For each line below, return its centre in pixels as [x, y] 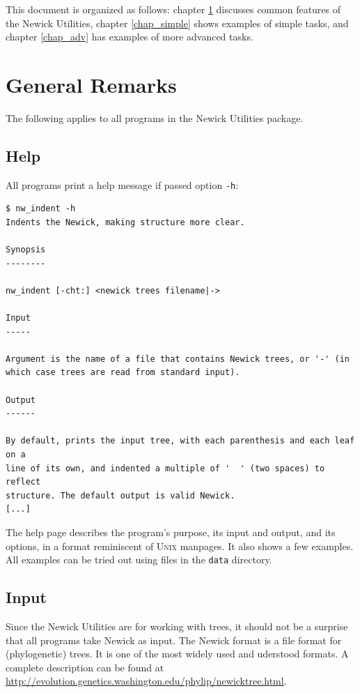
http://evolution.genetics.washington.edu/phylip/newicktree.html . [146, 681]
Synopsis [26, 250]
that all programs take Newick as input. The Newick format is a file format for [174, 640]
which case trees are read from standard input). [123, 373]
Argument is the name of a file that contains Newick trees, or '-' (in [178, 359]
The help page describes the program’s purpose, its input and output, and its [171, 532]
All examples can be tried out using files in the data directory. [139, 559]
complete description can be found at [85, 667]
